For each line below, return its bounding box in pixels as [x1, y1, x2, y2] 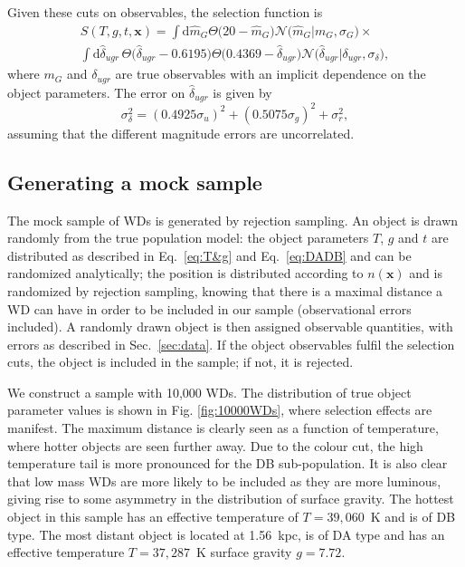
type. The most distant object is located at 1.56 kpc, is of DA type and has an [7, 524, 445, 543]
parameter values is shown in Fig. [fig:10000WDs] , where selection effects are [7, 400, 432, 419]
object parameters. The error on [7, 82, 185, 101]
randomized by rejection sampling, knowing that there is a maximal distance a [7, 281, 443, 300]
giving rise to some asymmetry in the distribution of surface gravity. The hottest [7, 489, 454, 508]
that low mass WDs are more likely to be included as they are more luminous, [7, 471, 441, 490]
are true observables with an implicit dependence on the [115, 64, 426, 83]
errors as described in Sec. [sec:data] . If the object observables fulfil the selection [7, 334, 455, 353]
